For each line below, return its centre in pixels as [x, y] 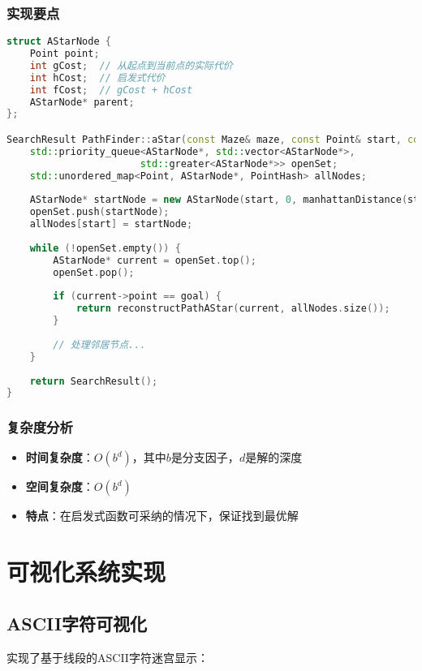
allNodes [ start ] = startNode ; [111, 224]
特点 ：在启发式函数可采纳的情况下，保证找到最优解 [162, 516]
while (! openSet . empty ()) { [105, 248]
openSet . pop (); [94, 272]
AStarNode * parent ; [82, 102]
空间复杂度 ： [60, 486]
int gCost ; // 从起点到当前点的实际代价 [131, 65]
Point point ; [65, 54]
